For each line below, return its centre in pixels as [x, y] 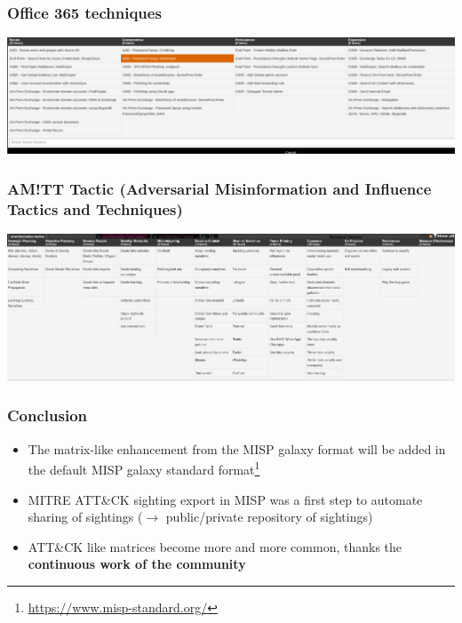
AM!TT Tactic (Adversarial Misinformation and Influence [219, 188]
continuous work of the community [137, 564]
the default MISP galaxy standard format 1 [144, 468]
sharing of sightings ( [85, 517]
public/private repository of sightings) [269, 517]
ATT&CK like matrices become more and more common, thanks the [215, 546]
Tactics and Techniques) [95, 208]
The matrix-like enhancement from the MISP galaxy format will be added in [237, 448]
